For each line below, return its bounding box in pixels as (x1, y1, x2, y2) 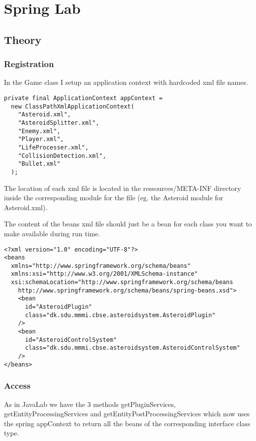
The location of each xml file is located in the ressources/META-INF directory (4, 183, 241, 193)
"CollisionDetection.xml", (18, 152, 106, 159)
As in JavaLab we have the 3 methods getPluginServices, (4, 399, 176, 409)
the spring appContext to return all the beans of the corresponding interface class (4, 418, 251, 428)
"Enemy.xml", (18, 127, 61, 135)
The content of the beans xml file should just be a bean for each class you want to (4, 219, 252, 229)
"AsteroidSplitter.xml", (18, 119, 99, 126)
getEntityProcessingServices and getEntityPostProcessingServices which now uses (4, 408, 250, 419)
